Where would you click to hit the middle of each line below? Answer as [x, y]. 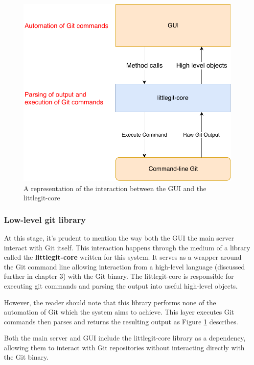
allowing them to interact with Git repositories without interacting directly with [124, 347]
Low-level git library [45, 219]
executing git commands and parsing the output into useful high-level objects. [121, 285]
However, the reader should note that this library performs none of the [110, 302]
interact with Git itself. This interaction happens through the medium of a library [127, 247]
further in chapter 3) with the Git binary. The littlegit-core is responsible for [119, 276]
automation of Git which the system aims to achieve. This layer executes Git [119, 312]
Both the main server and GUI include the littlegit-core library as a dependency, [125, 338]
